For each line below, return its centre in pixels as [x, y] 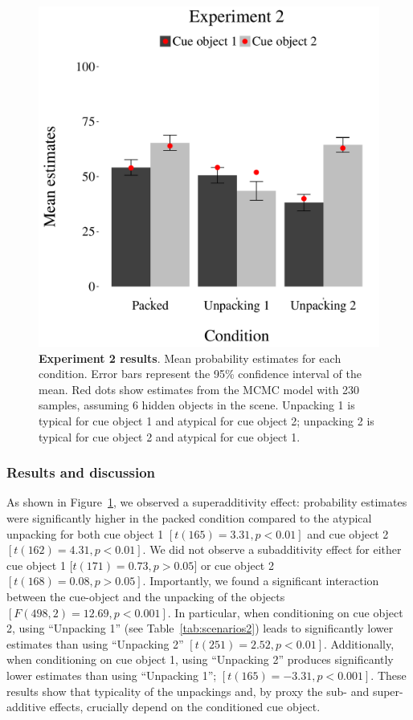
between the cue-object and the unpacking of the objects [146, 596]
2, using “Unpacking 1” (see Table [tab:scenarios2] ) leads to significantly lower [200, 628]
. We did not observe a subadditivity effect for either [272, 549]
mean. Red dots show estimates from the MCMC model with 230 [199, 389]
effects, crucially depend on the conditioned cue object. [185, 707]
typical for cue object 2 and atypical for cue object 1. [170, 436]
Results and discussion [81, 472]
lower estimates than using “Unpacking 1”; [112, 675]
